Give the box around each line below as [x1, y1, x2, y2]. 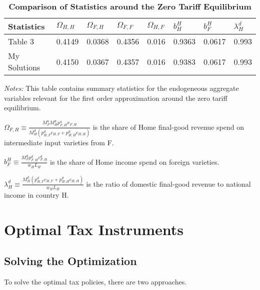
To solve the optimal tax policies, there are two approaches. [4, 277, 187, 287]
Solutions [8, 61, 40, 73]
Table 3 [8, 35, 34, 47]
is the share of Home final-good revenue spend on [92, 121, 244, 132]
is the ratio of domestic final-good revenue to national [86, 178, 251, 189]
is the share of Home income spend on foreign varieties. [50, 156, 219, 167]
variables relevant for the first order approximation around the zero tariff [4, 92, 227, 103]
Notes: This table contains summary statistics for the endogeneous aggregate [4, 83, 239, 93]
